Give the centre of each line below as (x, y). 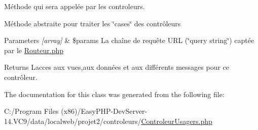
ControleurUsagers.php (177, 121)
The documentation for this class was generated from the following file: (114, 94)
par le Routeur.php (34, 50)
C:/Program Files (31, 111)
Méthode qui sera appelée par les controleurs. (75, 6)
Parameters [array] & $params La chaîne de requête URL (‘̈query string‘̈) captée (129, 40)
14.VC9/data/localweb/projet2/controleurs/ (73, 121)
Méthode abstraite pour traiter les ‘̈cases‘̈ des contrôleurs (93, 23)
